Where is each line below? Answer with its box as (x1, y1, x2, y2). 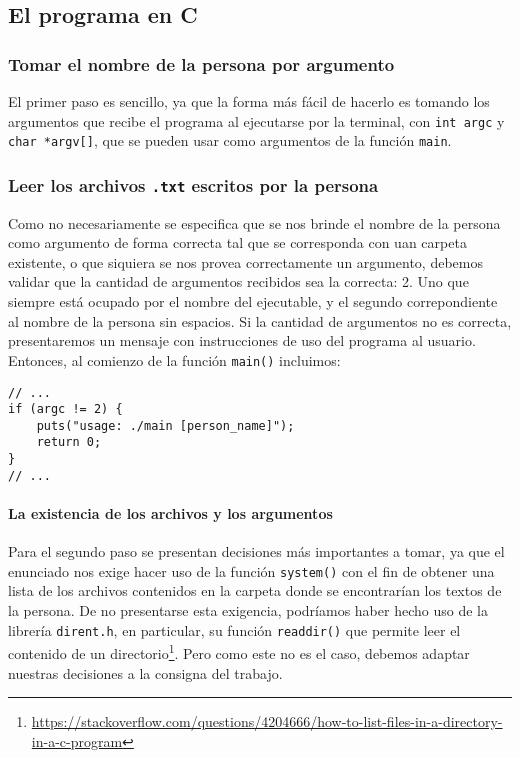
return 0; (36, 435, 102, 450)
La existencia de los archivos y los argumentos (8, 503, 333, 524)
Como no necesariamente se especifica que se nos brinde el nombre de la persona (8, 212, 501, 233)
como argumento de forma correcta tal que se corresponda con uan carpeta (8, 232, 467, 253)
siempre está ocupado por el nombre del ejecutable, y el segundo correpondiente (8, 291, 498, 312)
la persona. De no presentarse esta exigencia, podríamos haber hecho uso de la (8, 600, 488, 621)
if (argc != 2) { (8, 402, 123, 417)
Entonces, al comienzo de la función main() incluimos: (8, 349, 341, 370)
